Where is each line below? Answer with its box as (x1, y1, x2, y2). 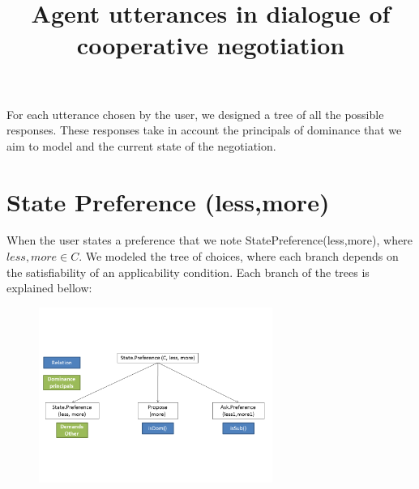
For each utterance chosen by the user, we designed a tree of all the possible (6, 105, 384, 122)
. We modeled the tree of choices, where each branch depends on (79, 248, 399, 265)
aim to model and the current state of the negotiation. (6, 137, 276, 154)
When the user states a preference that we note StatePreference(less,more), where (6, 232, 413, 249)
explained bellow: (6, 279, 92, 296)
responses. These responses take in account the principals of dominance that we (6, 121, 402, 138)
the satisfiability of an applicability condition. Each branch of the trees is (6, 263, 370, 280)
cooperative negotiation (76, 28, 345, 62)
